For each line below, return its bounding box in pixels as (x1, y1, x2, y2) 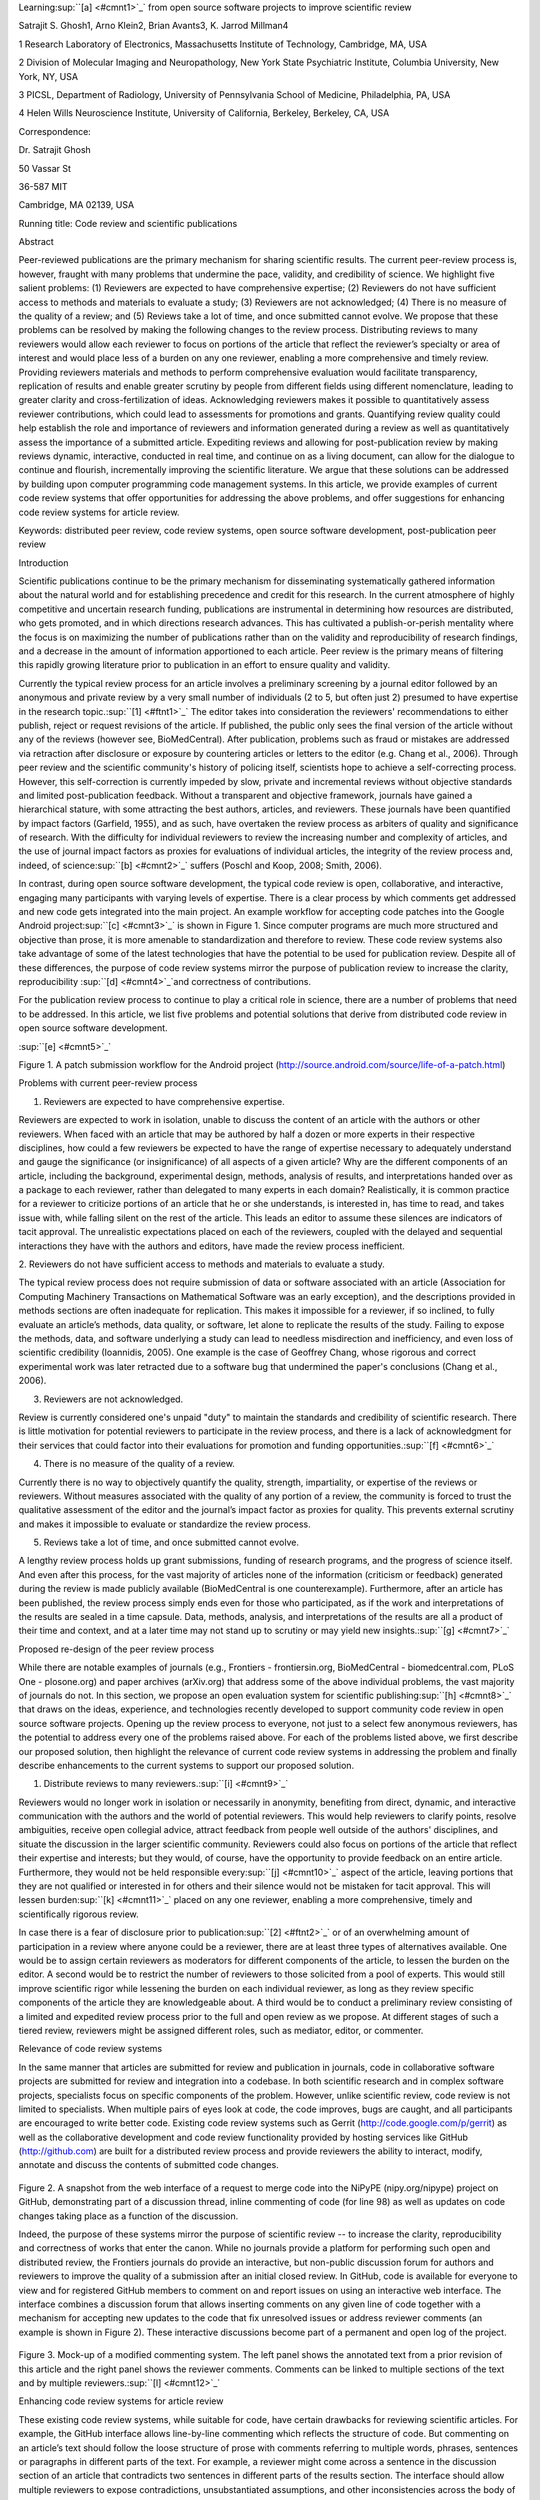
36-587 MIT (18, 180, 69, 192)
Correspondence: (18, 125, 92, 137)
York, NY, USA (18, 70, 79, 82)
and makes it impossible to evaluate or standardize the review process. (18, 1518, 312, 1530)
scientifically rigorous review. (18, 1908, 139, 1920)
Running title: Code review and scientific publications (18, 217, 238, 229)
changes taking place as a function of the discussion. (18, 2210, 239, 2222)
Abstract (18, 236, 54, 248)
